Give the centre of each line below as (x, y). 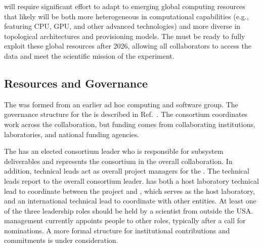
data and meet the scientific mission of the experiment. (89, 55)
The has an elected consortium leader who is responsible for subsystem (114, 151)
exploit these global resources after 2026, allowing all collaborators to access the (128, 46)
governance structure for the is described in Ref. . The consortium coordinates (126, 114)
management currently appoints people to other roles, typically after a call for (125, 220)
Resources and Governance (76, 83)
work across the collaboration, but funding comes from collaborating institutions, (130, 124)
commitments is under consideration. (61, 240)
